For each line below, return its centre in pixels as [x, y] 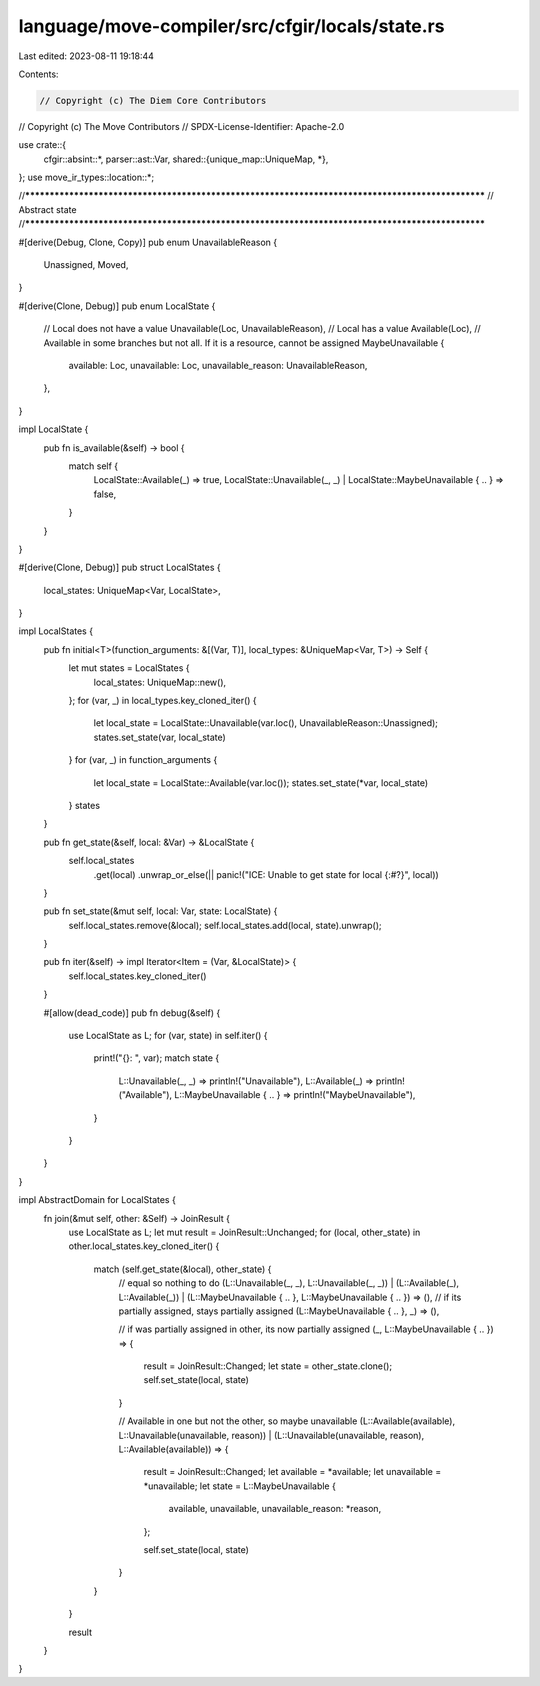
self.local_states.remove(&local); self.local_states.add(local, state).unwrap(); [225, 925]
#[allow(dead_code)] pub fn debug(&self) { [132, 1012]
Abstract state [47, 209]
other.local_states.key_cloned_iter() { [144, 1246]
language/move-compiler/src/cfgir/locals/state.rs [231, 26]
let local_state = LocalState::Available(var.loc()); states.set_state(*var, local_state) [261, 782]
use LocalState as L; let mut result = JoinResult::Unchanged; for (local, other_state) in [244, 1232]
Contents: [38, 74]
